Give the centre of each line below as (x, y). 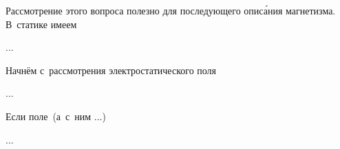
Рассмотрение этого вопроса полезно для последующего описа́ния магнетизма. (171, 10)
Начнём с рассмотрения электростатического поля (111, 70)
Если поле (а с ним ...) (56, 116)
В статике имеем (41, 24)
